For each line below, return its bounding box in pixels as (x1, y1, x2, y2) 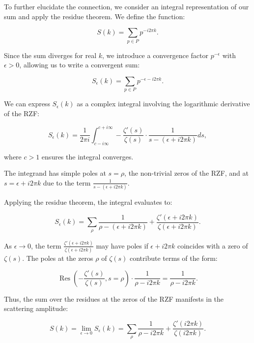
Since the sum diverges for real (4, 50, 97, 60)
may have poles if (96, 240, 148, 250)
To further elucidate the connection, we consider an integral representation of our (4, 1, 249, 11)
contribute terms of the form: (130, 253, 218, 263)
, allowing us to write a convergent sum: (19, 60, 140, 70)
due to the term (43, 177, 91, 187)
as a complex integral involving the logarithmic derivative (77, 98, 250, 109)
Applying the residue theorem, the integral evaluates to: (4, 197, 172, 207)
